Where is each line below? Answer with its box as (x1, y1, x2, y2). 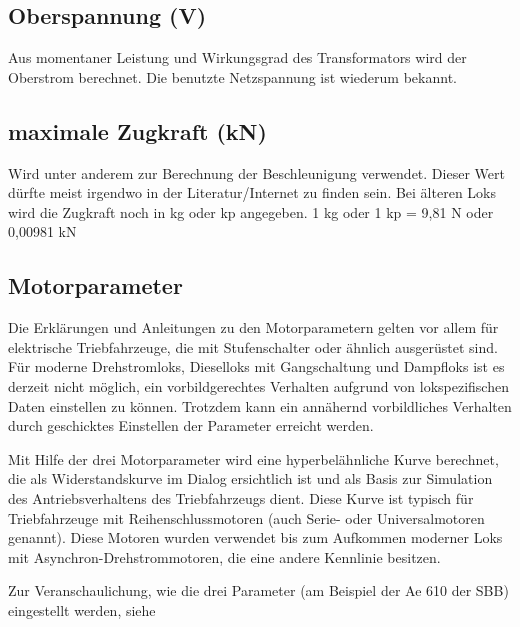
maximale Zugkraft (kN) (8, 115, 267, 146)
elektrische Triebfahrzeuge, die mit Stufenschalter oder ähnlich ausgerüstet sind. (8, 336, 498, 357)
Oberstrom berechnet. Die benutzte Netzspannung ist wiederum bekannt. (8, 66, 457, 87)
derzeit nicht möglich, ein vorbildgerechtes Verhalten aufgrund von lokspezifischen (8, 375, 509, 396)
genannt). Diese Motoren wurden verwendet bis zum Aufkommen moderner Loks (8, 527, 503, 548)
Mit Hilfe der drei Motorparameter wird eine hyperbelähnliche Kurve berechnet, (8, 448, 499, 469)
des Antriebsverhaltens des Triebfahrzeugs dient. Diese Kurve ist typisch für (8, 487, 474, 508)
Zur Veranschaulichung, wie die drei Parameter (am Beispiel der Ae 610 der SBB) (8, 580, 509, 601)
